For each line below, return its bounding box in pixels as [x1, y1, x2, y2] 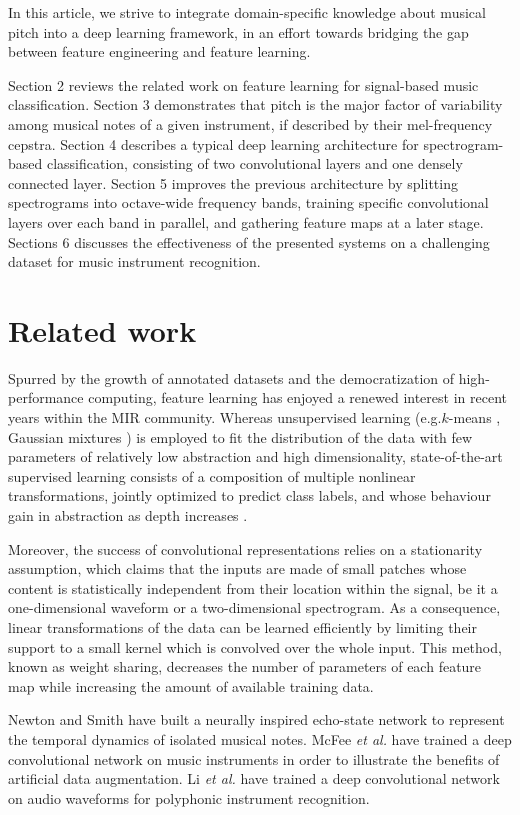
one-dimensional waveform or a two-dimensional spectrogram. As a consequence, [8, 597, 501, 618]
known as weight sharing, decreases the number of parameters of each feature [8, 656, 482, 677]
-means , [448, 407, 501, 428]
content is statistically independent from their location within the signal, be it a [8, 577, 498, 598]
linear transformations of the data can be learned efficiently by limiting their [8, 616, 477, 637]
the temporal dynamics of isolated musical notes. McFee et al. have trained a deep [8, 728, 512, 749]
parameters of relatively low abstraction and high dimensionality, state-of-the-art [8, 446, 503, 467]
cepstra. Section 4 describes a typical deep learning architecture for [8, 133, 419, 154]
